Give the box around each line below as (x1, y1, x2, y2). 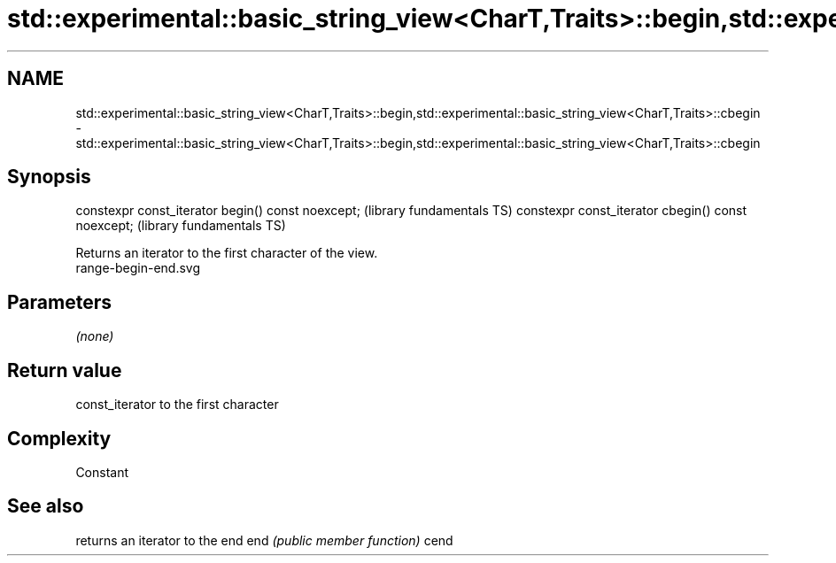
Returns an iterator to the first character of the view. (75, 245, 378, 261)
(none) (75, 328, 114, 344)
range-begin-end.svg (75, 260, 201, 276)
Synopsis (7, 166, 91, 189)
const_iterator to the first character (75, 397, 279, 413)
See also (7, 495, 84, 518)
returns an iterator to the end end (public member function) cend (75, 532, 453, 548)
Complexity (7, 427, 112, 450)
